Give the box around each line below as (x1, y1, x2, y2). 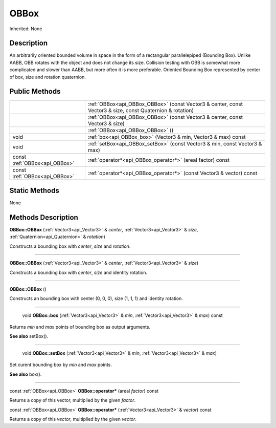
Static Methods (9, 186, 60, 195)
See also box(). (9, 371, 42, 377)
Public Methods (9, 87, 61, 96)
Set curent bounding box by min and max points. (9, 361, 112, 368)
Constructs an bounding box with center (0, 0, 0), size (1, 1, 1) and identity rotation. (9, 295, 183, 302)
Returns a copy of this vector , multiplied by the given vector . (9, 416, 137, 422)
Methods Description (9, 213, 79, 222)
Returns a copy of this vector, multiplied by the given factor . (9, 397, 135, 403)
